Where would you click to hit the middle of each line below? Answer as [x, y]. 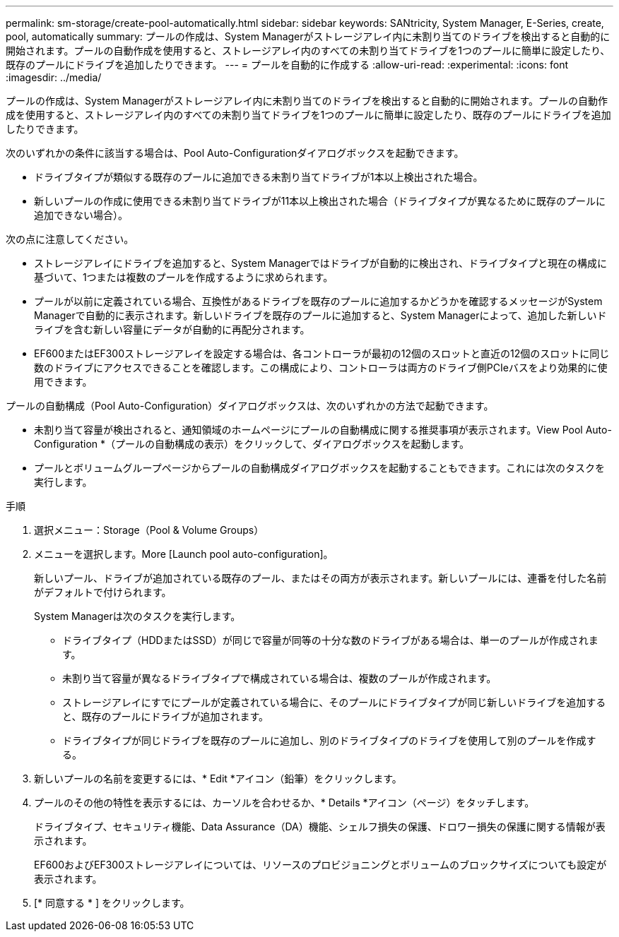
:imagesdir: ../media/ [54, 77]
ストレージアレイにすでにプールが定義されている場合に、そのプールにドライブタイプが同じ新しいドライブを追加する [334, 702]
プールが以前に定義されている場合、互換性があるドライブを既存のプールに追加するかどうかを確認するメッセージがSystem [318, 301]
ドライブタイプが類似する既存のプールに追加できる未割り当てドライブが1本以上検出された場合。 [259, 177]
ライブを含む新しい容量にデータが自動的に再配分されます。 [172, 329]
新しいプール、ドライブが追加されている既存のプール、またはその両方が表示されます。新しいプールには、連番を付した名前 [320, 578]
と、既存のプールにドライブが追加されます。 [166, 716]
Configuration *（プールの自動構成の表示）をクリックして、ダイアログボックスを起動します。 [252, 444]
